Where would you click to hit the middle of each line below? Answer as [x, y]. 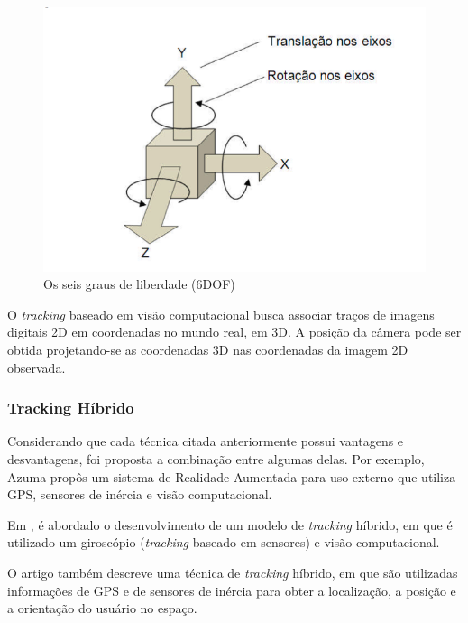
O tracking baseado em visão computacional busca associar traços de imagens [221, 314]
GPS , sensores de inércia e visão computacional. [140, 494]
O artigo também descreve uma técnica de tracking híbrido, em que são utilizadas [233, 573]
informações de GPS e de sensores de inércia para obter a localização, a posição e [232, 590]
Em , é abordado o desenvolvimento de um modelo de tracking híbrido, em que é [230, 524]
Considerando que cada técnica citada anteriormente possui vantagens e [206, 441]
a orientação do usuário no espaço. [102, 608]
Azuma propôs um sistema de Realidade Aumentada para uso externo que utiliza [232, 476]
